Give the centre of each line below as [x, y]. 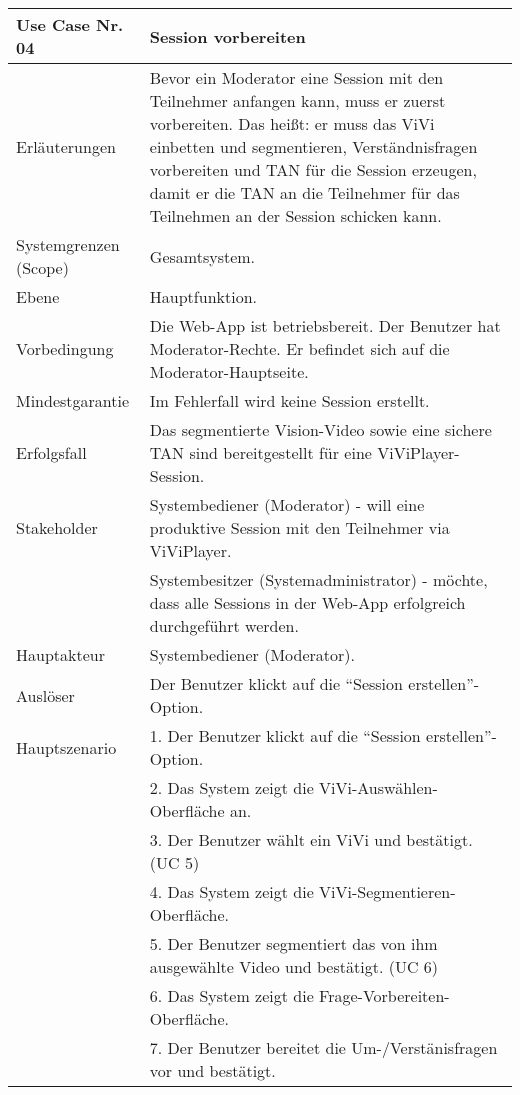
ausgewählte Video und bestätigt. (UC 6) [294, 966]
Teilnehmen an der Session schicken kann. [295, 215]
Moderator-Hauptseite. [229, 371]
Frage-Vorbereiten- [384, 995]
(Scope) [42, 267]
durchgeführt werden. [224, 625]
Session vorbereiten [227, 36]
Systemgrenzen [68, 244]
